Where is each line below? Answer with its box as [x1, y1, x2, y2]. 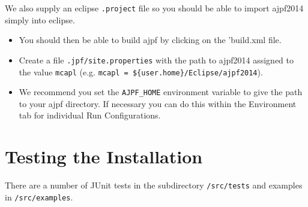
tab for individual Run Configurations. [19, 109, 161, 121]
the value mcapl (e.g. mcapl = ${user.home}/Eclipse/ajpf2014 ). [19, 65, 263, 78]
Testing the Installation [5, 144, 203, 169]
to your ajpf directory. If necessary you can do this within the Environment [19, 97, 297, 109]
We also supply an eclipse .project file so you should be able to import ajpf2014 [5, 2, 304, 14]
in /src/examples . [5, 190, 73, 203]
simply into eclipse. [5, 13, 75, 26]
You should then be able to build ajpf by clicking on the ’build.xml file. [19, 34, 282, 46]
